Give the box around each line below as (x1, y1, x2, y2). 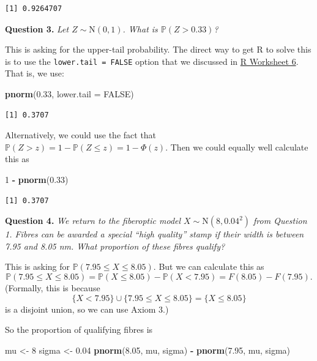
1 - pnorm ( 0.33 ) (5, 173, 69, 185)
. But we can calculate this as (153, 260, 264, 273)
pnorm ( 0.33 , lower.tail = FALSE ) (5, 87, 134, 100)
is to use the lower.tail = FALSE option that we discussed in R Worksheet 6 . (5, 54, 299, 67)
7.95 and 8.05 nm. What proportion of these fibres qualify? (5, 239, 225, 252)
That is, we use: (5, 67, 64, 80)
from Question (253, 214, 307, 227)
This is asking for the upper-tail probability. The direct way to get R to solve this (5, 43, 311, 56)
